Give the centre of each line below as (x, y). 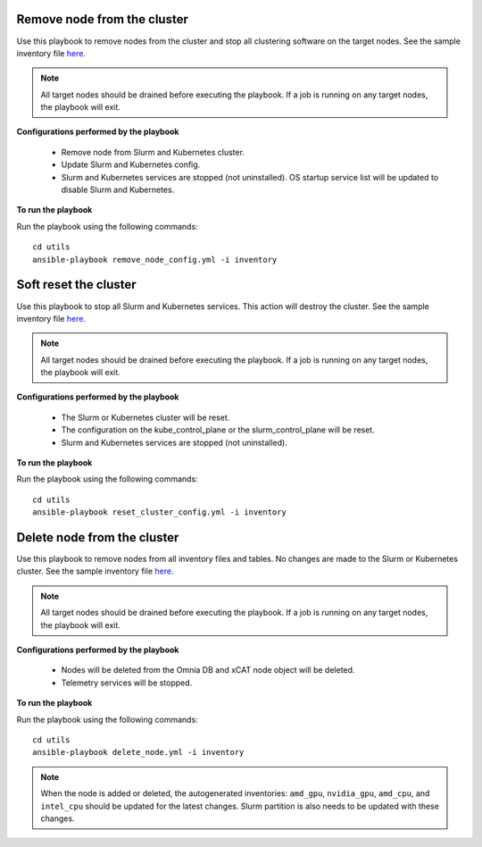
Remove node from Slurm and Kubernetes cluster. (153, 152)
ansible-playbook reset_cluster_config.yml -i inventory (160, 512)
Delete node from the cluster (98, 537)
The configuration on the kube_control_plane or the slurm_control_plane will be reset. (218, 430)
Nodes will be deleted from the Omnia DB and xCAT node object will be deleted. (208, 670)
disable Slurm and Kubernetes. (118, 190)
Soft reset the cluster (77, 285)
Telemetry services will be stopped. (127, 683)
